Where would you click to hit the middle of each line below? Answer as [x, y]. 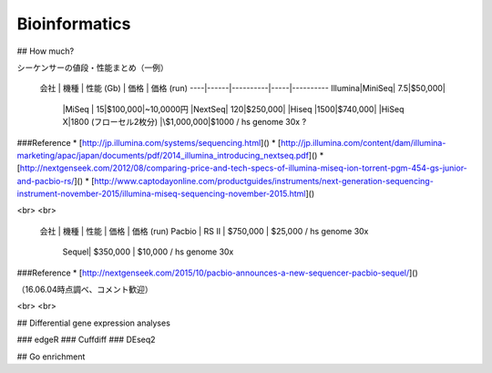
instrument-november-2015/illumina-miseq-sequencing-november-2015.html [161, 194]
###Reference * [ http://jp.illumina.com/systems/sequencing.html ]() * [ [149, 142]
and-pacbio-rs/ [46, 181]
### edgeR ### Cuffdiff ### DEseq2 [86, 340]
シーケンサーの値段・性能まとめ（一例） [92, 67]
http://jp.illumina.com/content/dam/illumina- [364, 142]
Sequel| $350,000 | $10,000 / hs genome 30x [148, 252]
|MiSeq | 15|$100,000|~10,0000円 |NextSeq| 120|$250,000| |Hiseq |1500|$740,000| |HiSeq [233, 109]
